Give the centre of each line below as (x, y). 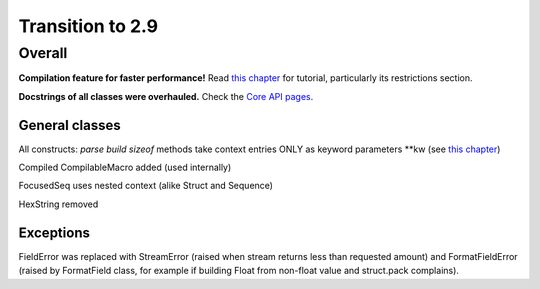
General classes (70, 125)
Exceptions (54, 232)
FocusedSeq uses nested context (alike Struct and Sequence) (146, 186)
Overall (43, 53)
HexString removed (58, 204)
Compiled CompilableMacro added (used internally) (125, 167)
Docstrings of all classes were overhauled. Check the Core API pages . (166, 96)
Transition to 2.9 (88, 26)
